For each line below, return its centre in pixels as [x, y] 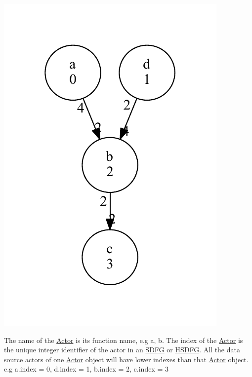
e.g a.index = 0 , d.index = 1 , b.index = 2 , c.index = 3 [86, 369]
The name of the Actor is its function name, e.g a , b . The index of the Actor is [124, 340]
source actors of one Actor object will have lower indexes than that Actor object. [126, 359]
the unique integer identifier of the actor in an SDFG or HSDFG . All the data [122, 350]
